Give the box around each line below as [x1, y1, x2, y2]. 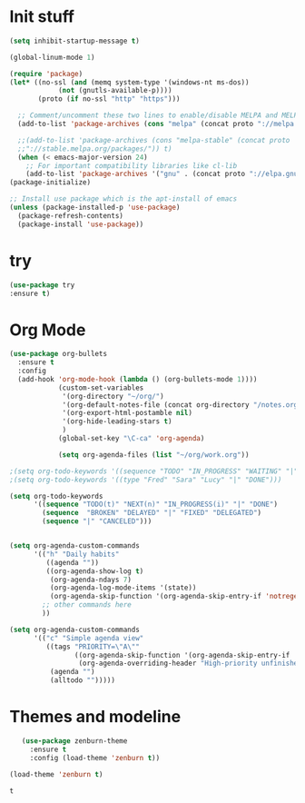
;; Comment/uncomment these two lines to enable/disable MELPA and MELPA [17, 111, 302, 120]
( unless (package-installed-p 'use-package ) [9, 203, 181, 213]
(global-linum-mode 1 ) [9, 53, 95, 62]
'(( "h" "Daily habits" [33, 550, 120, 559]
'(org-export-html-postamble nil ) [62, 409, 193, 418]
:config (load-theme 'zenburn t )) [29, 753, 161, 762]
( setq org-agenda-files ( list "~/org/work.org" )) [57, 450, 250, 460]
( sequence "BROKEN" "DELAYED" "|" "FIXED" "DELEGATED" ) [42, 509, 261, 518]
